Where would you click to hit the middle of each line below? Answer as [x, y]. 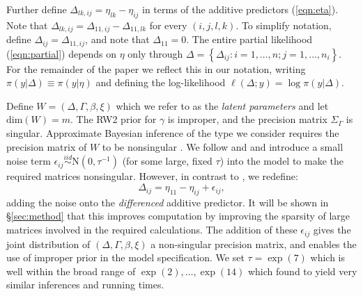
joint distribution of [48, 244]
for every [168, 25]
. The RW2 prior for [113, 119]
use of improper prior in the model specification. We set [125, 257]
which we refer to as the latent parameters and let [222, 105]
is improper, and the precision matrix [247, 119]
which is [328, 257]
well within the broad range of [71, 271]
